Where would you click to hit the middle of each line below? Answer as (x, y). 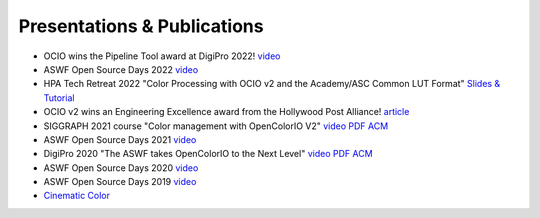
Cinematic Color (76, 196)
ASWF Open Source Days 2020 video (121, 167)
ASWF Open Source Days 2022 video (121, 69)
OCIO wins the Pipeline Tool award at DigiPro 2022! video (162, 56)
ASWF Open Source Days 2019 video (120, 182)
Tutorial (59, 97)
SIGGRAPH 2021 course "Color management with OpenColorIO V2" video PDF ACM (216, 126)
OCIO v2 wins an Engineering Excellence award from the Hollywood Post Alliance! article (226, 112)
